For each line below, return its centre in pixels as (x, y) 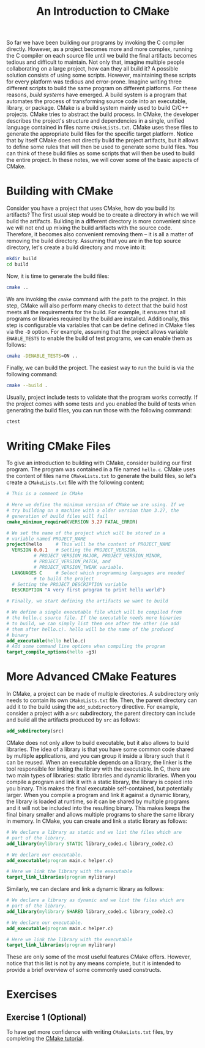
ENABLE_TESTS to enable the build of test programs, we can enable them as (99, 338)
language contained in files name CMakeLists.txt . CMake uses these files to (102, 128)
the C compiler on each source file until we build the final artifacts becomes (102, 56)
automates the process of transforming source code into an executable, (97, 101)
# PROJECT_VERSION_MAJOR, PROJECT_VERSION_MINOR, (98, 556)
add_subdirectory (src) (35, 731)
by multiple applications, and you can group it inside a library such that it (98, 756)
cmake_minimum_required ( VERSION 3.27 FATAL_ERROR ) (72, 522)
